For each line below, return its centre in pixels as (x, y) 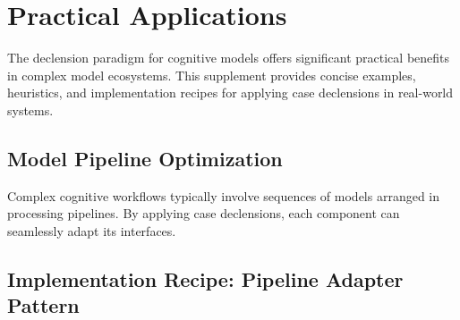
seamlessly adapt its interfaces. (92, 230)
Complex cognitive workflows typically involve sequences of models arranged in (224, 195)
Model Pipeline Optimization (145, 158)
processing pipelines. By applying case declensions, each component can (204, 213)
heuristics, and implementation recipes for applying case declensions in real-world (230, 93)
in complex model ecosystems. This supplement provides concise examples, (212, 75)
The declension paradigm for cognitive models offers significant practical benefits (229, 58)
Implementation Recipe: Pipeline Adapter (205, 278)
